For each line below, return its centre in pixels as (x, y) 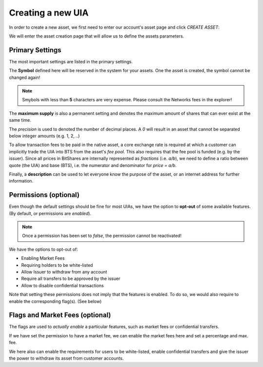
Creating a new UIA (49, 13)
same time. (20, 120)
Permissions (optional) (44, 195)
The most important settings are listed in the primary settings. (71, 61)
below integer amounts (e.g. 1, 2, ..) (44, 136)
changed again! (25, 77)
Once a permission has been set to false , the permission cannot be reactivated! (102, 236)
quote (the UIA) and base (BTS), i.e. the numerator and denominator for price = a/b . (93, 165)
